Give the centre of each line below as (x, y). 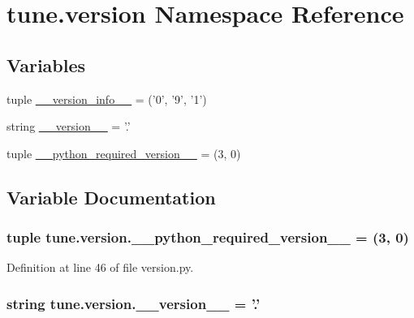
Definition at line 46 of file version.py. (100, 267)
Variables (46, 64)
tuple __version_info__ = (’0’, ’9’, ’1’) (107, 99)
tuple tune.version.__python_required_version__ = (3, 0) (208, 237)
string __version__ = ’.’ (69, 126)
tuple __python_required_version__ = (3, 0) (124, 153)
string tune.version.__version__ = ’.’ (134, 303)
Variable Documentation (111, 197)
